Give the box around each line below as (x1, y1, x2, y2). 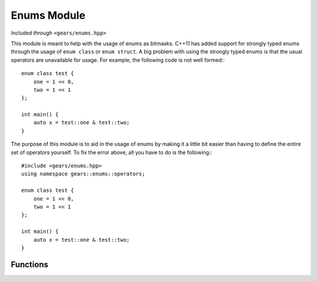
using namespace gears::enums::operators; (21, 171, 146, 177)
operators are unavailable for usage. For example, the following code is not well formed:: (11, 56, 225, 63)
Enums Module (11, 9, 86, 22)
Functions (11, 259, 49, 269)
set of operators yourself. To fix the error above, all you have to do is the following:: (11, 148, 213, 155)
